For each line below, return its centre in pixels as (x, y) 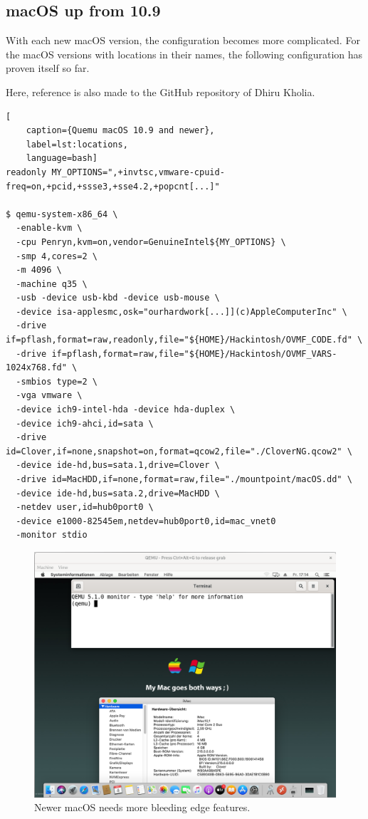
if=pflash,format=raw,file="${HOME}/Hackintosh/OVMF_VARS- (194, 354)
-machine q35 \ (52, 284)
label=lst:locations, (77, 144)
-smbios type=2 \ (57, 381)
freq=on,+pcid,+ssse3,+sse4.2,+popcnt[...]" (113, 186)
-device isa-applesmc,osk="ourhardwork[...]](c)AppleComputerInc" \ (182, 312)
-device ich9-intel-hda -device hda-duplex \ (126, 410)
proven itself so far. (48, 68)
